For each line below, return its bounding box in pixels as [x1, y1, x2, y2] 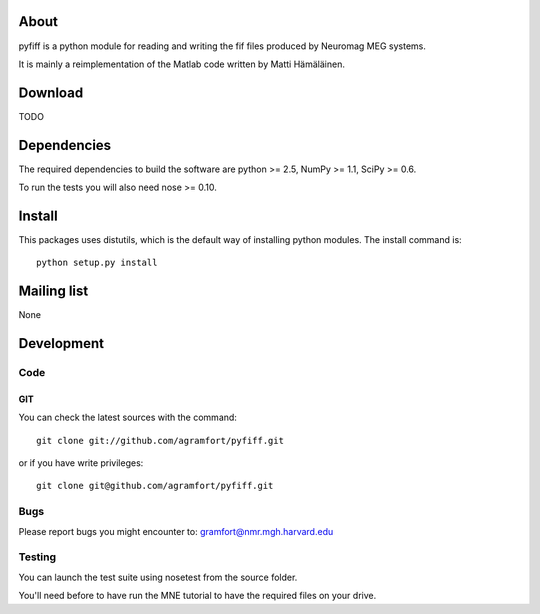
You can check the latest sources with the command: [18, 411, 237, 424]
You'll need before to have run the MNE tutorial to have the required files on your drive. [18, 590, 377, 602]
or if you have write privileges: [18, 457, 144, 469]
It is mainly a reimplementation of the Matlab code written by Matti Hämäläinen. [18, 58, 345, 70]
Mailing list [18, 283, 89, 300]
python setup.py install [36, 257, 158, 269]
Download [18, 84, 84, 101]
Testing [18, 550, 57, 564]
